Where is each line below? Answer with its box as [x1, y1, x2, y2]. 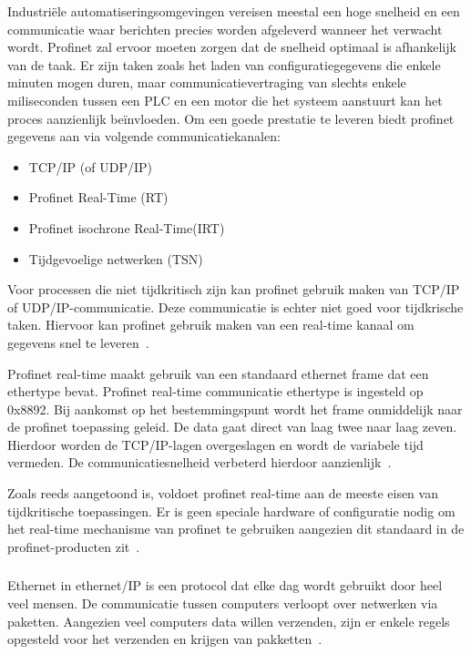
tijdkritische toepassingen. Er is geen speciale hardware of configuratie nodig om [7, 501, 456, 520]
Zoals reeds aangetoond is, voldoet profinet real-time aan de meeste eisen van [7, 484, 438, 503]
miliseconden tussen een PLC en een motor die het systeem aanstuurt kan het [7, 90, 443, 109]
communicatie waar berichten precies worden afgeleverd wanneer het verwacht [7, 19, 443, 38]
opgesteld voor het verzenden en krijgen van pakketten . [7, 629, 323, 649]
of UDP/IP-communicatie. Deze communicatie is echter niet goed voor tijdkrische [7, 297, 464, 316]
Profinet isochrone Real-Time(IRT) [28, 218, 225, 237]
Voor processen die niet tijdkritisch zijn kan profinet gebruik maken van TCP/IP [7, 280, 460, 299]
